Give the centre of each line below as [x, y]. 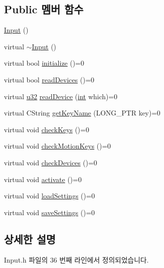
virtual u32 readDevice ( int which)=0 [61, 96]
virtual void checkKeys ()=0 [47, 129]
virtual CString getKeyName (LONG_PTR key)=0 [82, 113]
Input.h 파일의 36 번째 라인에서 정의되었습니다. [76, 259]
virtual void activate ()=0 [43, 179]
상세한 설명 [30, 239]
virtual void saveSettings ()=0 [49, 212]
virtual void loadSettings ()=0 [50, 196]
